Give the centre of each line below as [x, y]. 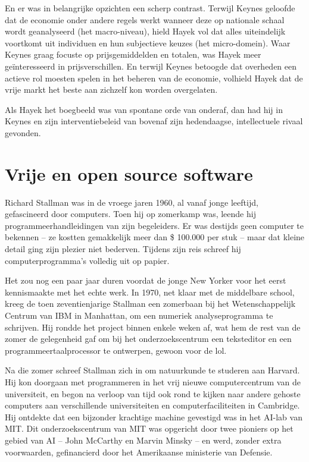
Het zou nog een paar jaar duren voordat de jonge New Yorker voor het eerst [146, 280]
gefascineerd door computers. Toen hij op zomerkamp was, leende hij [130, 214]
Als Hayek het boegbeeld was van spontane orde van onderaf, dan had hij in [144, 109]
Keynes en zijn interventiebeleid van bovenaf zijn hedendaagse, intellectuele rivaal [154, 121]
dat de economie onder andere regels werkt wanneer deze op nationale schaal [145, 19]
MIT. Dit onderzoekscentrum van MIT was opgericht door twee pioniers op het [149, 428]
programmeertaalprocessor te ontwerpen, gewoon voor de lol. [116, 350]
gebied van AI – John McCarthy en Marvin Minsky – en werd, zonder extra [143, 440]
